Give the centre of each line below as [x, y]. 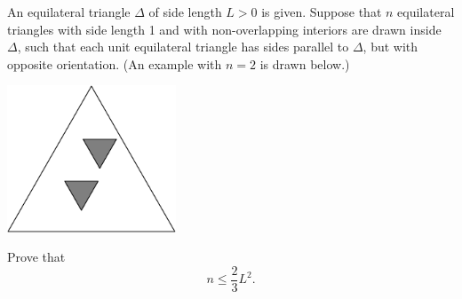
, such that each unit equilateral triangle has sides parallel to [183, 47]
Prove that [36, 257]
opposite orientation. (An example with [115, 63]
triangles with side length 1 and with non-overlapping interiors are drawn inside [224, 29]
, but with [390, 47]
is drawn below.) [305, 63]
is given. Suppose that [322, 12]
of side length [185, 12]
